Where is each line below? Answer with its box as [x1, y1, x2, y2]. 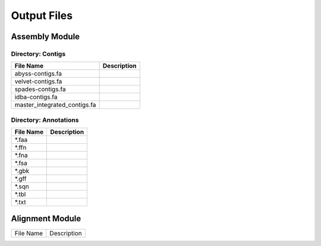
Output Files [11, 9, 73, 22]
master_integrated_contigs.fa [14, 101, 96, 109]
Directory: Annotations [11, 116, 79, 124]
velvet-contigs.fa [14, 77, 62, 86]
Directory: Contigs [11, 49, 66, 58]
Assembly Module [11, 31, 80, 42]
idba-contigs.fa [14, 93, 58, 101]
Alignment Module [11, 214, 81, 224]
